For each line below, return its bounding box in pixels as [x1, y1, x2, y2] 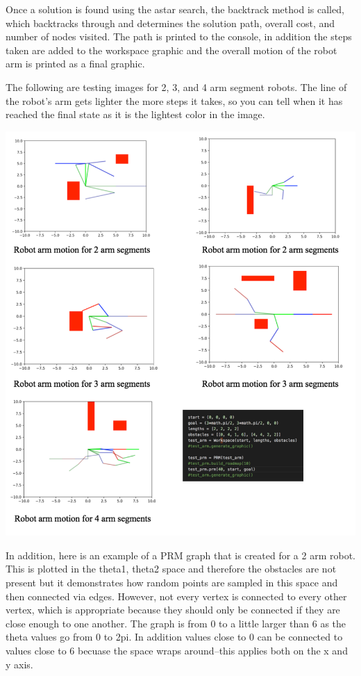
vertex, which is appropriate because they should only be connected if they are [6, 602, 340, 617]
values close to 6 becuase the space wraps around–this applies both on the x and [6, 643, 348, 657]
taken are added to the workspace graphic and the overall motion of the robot [6, 42, 337, 57]
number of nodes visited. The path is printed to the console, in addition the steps [6, 29, 352, 44]
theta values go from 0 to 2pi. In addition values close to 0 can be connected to [6, 629, 343, 644]
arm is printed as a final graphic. [6, 56, 145, 71]
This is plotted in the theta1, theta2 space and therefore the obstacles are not [6, 561, 337, 576]
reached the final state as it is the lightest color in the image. [6, 107, 265, 122]
